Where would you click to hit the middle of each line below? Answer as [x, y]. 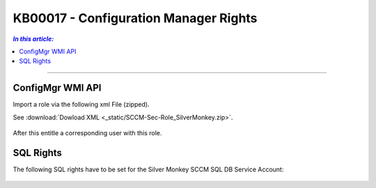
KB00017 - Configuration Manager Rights [135, 18]
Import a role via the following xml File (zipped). [81, 105]
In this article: [33, 39]
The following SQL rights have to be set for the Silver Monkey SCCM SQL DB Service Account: [148, 169]
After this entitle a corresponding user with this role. [87, 133]
